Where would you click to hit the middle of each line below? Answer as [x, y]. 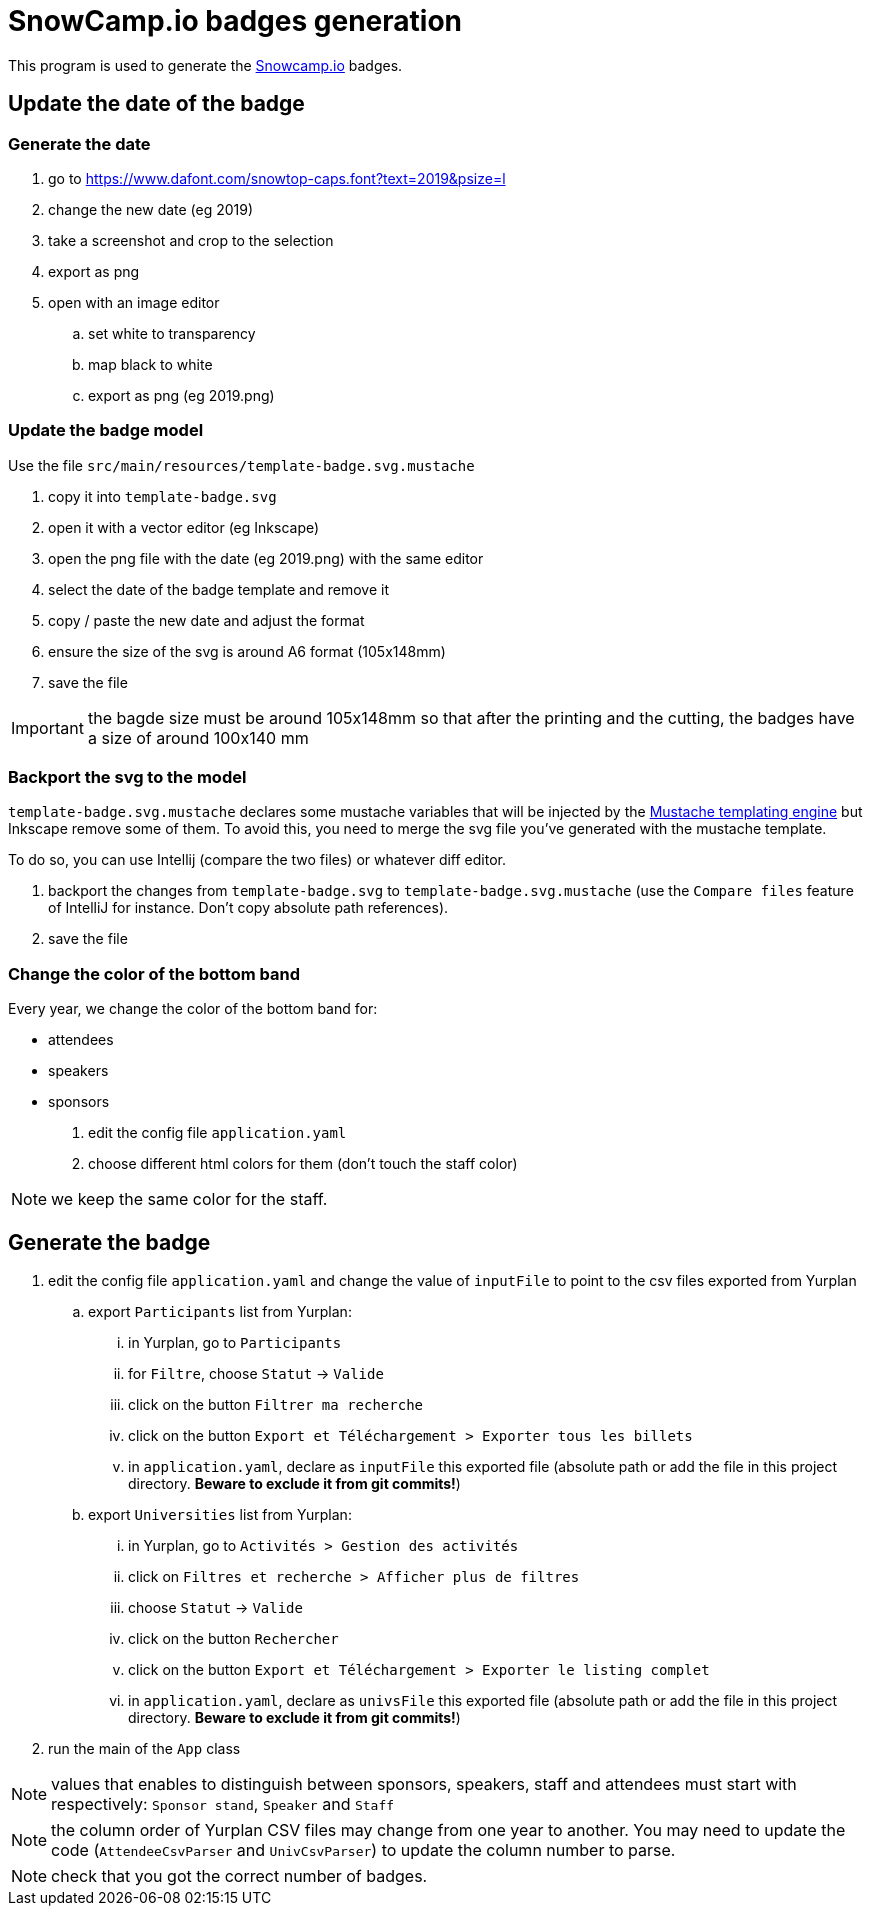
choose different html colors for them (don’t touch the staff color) [303, 1164]
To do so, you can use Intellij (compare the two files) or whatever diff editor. [257, 860]
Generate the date [79, 143]
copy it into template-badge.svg [162, 496]
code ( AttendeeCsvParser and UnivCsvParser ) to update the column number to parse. [363, 1850]
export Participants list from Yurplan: [220, 1312]
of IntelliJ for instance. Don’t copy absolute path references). [248, 908]
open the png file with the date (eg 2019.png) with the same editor [266, 558]
